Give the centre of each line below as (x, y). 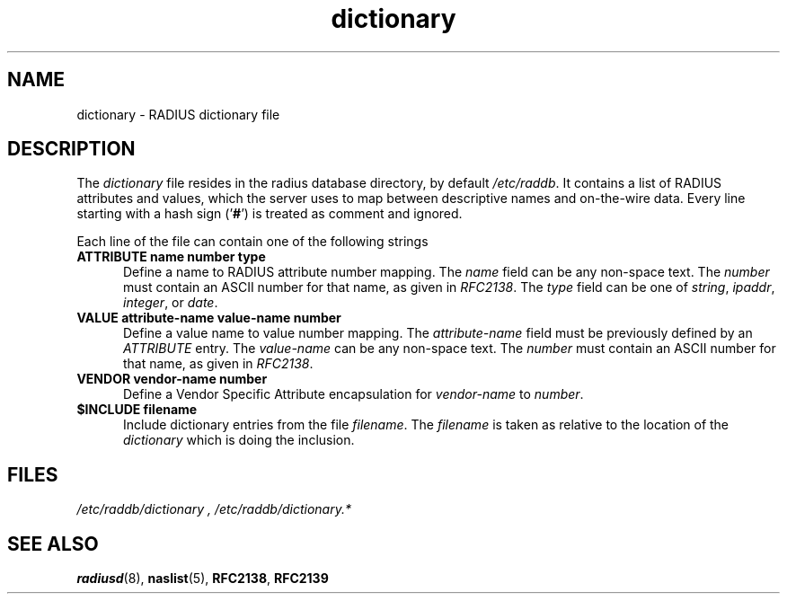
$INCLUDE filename (137, 410)
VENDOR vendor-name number (172, 379)
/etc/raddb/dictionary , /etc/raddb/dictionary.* (214, 509)
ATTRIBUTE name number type (171, 257)
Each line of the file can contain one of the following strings (252, 242)
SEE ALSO (53, 544)
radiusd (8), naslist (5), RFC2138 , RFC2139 (203, 579)
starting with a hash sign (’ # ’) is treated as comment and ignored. (270, 214)
